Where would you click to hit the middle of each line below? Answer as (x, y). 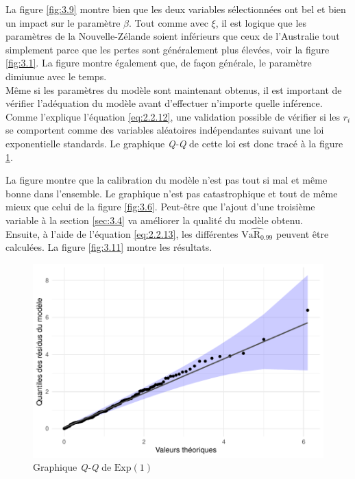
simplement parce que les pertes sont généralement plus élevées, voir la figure (168, 49)
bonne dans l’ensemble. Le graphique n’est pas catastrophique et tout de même (172, 193)
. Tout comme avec (169, 22)
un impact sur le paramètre (63, 22)
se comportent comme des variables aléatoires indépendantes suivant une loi (165, 130)
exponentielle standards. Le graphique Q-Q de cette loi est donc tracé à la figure (174, 143)
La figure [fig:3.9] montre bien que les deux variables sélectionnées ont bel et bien (176, 9)
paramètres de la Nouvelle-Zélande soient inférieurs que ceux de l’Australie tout (173, 36)
